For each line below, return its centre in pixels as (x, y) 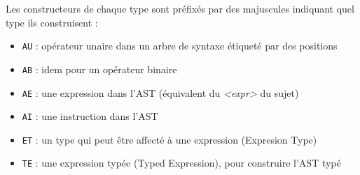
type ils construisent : (52, 22)
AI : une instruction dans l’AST (90, 116)
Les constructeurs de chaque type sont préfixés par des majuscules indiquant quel (180, 8)
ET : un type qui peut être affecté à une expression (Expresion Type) (169, 139)
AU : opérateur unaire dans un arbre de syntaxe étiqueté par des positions (180, 46)
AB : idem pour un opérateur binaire (99, 69)
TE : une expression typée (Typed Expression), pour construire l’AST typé (181, 163)
